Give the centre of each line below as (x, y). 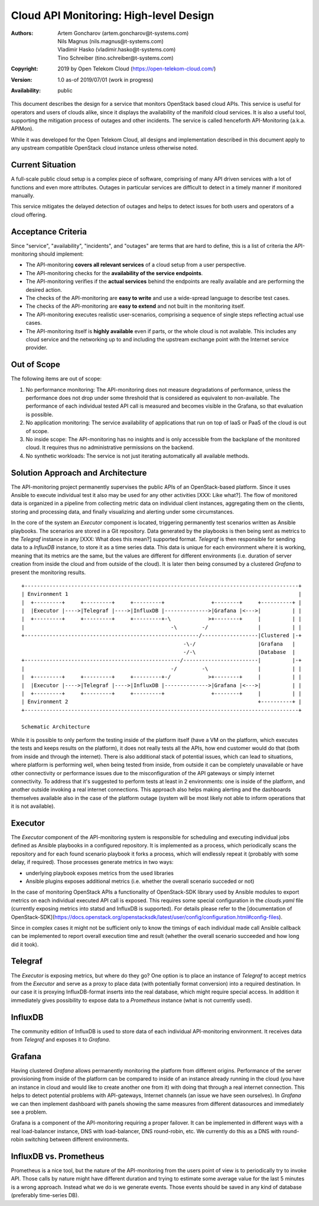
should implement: (61, 254)
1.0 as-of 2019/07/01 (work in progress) (105, 79)
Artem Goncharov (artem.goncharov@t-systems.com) (123, 33)
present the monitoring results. (48, 572)
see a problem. (29, 1112)
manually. (23, 195)
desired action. (44, 289)
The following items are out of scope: (56, 379)
